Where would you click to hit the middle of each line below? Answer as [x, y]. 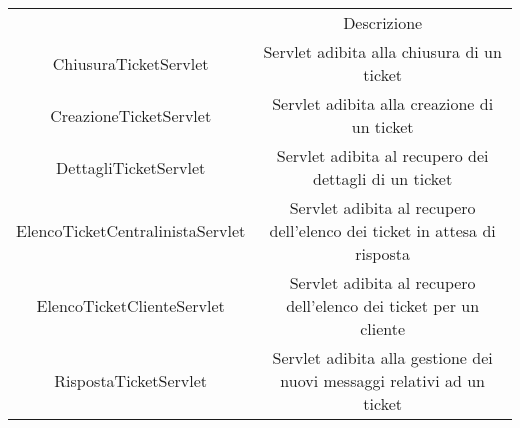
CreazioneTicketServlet [131, 115]
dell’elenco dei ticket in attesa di [382, 230]
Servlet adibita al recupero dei [382, 155]
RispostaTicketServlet [131, 380]
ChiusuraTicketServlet [130, 63]
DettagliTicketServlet [131, 167]
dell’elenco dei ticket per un [383, 305]
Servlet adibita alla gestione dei [382, 357]
